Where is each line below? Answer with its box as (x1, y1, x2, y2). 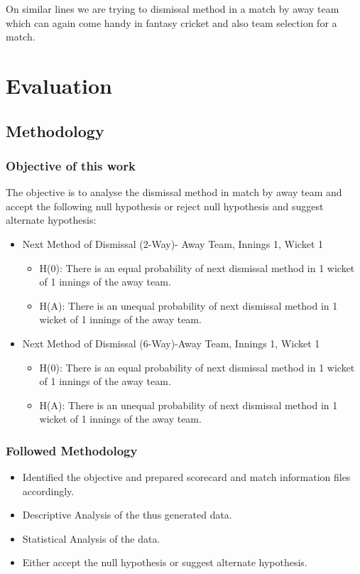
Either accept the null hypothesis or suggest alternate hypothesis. (22, 555, 307, 570)
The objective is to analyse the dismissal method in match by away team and (6, 185, 342, 200)
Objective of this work (6, 156, 136, 174)
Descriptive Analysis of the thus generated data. (22, 507, 232, 522)
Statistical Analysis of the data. (22, 531, 160, 546)
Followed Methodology (6, 441, 138, 459)
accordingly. (22, 483, 75, 498)
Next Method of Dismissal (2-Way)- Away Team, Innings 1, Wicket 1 (22, 236, 323, 251)
